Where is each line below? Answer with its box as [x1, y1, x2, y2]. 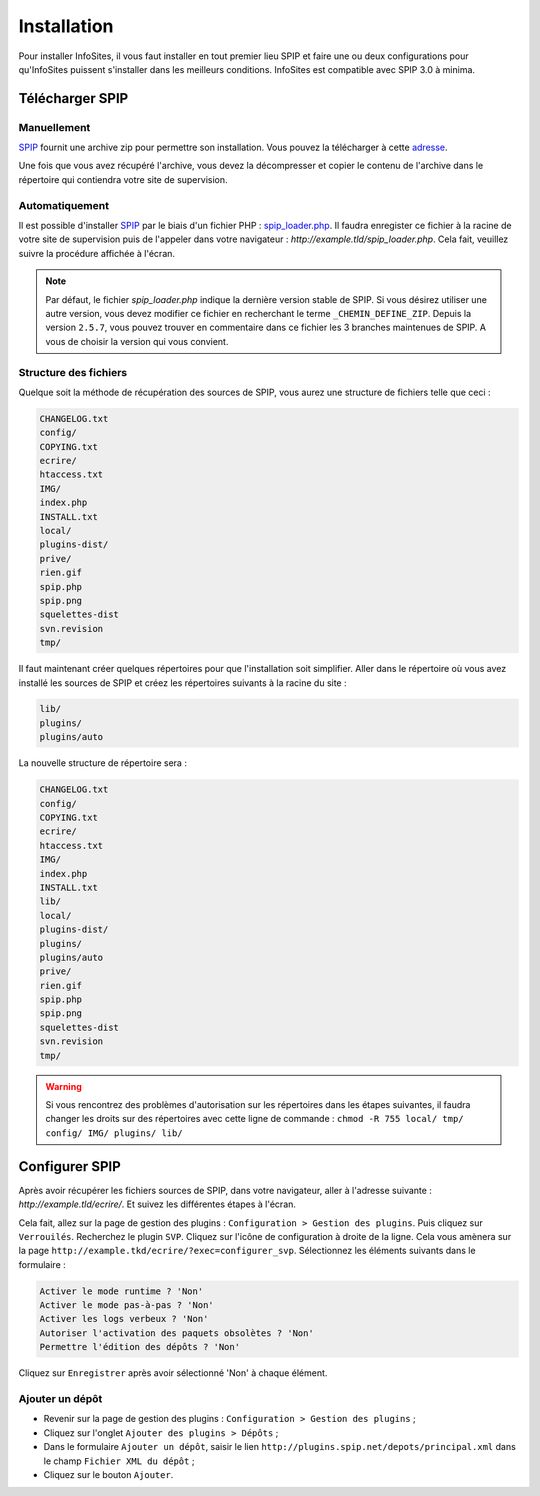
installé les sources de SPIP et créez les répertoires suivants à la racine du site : [18, 676, 347, 689]
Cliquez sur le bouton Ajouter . [43, 1468, 174, 1480]
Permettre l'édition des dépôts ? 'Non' [39, 1341, 240, 1353]
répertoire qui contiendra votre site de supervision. [18, 173, 229, 185]
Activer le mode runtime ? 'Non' [39, 1285, 204, 1297]
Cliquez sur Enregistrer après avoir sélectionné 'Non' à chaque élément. [18, 1367, 328, 1379]
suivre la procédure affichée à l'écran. [18, 247, 175, 259]
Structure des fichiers [18, 365, 128, 379]
